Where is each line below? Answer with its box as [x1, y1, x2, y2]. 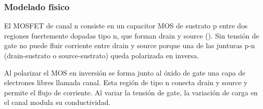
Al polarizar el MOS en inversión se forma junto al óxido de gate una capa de [4, 67, 246, 78]
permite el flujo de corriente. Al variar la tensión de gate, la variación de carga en [4, 87, 258, 97]
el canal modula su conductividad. [4, 97, 111, 107]
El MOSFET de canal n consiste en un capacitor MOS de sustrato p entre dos [4, 20, 248, 31]
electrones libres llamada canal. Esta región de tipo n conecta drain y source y [4, 77, 248, 88]
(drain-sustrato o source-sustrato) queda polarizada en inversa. [4, 50, 199, 60]
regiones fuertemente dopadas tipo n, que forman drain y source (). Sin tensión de [4, 30, 259, 41]
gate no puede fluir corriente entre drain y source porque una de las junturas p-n [4, 40, 255, 51]
